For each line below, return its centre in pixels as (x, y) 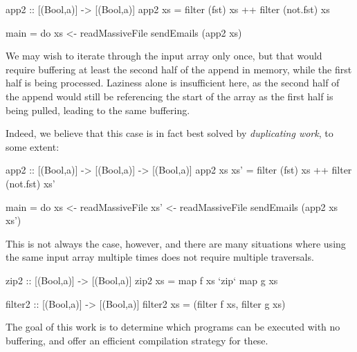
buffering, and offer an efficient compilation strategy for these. (137, 340)
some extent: (33, 146)
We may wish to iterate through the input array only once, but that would (164, 56)
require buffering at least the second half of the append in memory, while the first (179, 69)
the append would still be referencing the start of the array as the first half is (170, 96)
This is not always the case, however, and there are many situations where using (176, 243)
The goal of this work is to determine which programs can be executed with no (173, 327)
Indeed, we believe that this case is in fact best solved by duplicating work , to (170, 133)
